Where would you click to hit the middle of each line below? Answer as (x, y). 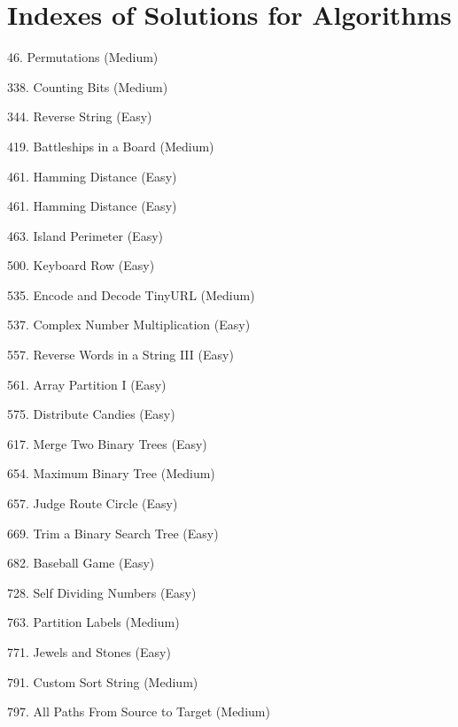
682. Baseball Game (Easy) (81, 563)
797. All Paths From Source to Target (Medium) (139, 712)
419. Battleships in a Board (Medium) (111, 146)
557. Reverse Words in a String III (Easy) (120, 355)
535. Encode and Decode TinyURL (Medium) (131, 294)
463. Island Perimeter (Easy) (85, 235)
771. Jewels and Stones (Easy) (89, 652)
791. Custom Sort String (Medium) (103, 681)
